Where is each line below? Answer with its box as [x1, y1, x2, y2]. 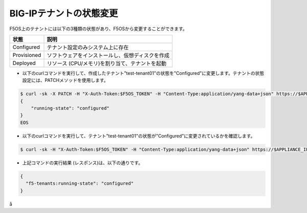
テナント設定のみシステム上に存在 [47, 44, 129, 51]
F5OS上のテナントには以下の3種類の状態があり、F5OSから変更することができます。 [9, 26, 188, 32]
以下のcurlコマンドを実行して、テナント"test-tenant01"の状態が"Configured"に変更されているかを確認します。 [22, 133, 255, 139]
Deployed [12, 59, 36, 67]
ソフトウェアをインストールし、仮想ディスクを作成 [47, 52, 170, 59]
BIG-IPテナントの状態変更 [9, 8, 118, 19]
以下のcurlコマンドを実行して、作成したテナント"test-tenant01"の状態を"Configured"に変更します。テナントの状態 [22, 70, 265, 76]
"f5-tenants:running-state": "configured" [26, 181, 134, 186]
